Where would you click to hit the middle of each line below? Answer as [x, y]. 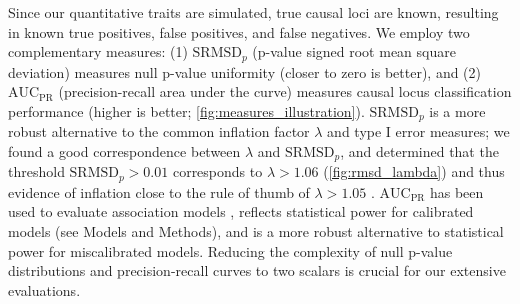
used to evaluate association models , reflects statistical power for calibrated [241, 211]
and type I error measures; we [418, 131]
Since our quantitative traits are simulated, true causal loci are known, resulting [253, 12]
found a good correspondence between [124, 150]
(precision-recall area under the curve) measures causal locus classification [285, 91]
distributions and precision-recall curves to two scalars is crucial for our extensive [257, 270]
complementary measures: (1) [98, 51]
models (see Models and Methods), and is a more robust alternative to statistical [256, 230]
